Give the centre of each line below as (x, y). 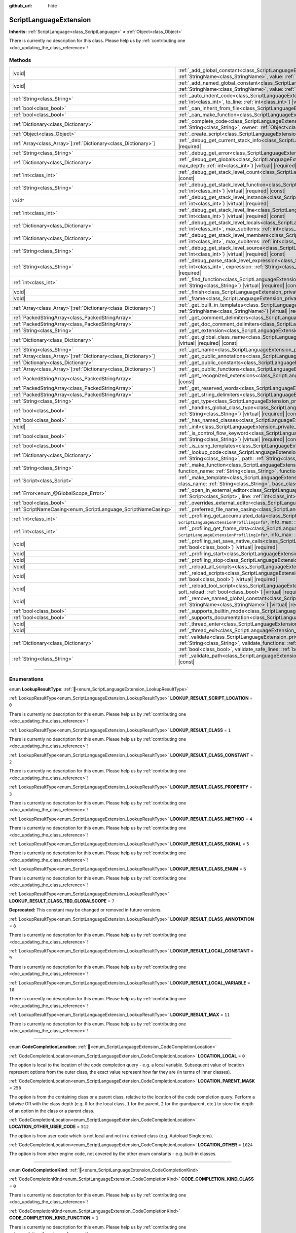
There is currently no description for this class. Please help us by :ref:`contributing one (97, 41)
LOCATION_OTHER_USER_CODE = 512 (49, 1126)
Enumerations (26, 679)
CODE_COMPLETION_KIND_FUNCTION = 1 (54, 1218)
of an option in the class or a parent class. (52, 1111)
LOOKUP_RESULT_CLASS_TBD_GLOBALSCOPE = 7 (62, 901)
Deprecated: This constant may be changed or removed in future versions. (86, 910)
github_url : (20, 6)
